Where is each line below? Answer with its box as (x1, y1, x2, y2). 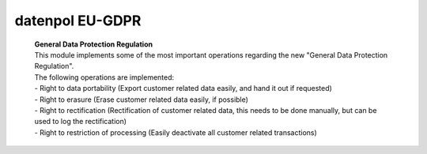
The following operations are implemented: (34, 72, 175, 82)
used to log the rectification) (34, 117, 127, 126)
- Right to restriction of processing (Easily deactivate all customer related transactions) (34, 127, 318, 137)
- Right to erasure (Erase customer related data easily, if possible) (34, 95, 249, 104)
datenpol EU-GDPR (14, 12, 142, 29)
